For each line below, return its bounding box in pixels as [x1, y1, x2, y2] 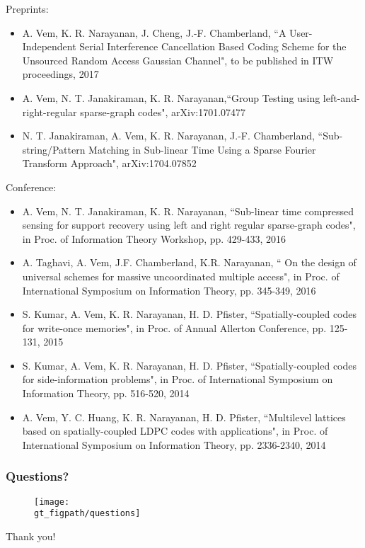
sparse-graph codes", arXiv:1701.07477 [80, 104, 246, 119]
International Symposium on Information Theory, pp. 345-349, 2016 [22, 282, 316, 297]
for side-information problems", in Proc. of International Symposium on [22, 372, 333, 387]
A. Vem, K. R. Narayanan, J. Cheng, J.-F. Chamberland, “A [22, 25, 286, 40]
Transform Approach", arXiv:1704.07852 [22, 156, 197, 171]
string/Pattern [22, 142, 86, 156]
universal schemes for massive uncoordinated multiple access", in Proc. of [22, 268, 340, 283]
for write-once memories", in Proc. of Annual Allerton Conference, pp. [22, 320, 327, 335]
